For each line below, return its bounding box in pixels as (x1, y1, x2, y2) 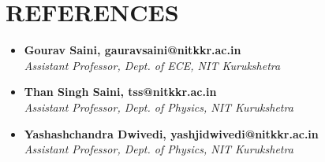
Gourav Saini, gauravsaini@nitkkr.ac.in (24, 42, 241, 58)
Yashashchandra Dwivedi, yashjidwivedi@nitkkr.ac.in (24, 125, 319, 142)
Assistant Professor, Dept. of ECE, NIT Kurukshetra (24, 57, 281, 73)
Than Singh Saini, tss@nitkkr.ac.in (24, 83, 217, 100)
